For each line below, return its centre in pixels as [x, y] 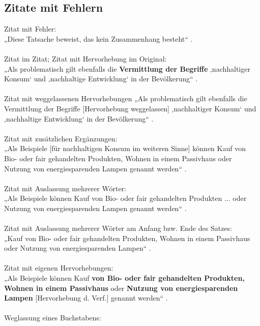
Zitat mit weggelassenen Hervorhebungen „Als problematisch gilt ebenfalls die [126, 98]
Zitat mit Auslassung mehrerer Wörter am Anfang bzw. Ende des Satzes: [118, 228]
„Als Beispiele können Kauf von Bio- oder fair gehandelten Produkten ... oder [125, 198]
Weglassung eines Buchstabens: [53, 318]
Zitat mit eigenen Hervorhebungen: [59, 268]
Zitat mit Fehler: [30, 29]
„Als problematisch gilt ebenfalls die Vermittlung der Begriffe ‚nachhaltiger [127, 68]
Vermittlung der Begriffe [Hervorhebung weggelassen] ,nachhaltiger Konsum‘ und [130, 108]
